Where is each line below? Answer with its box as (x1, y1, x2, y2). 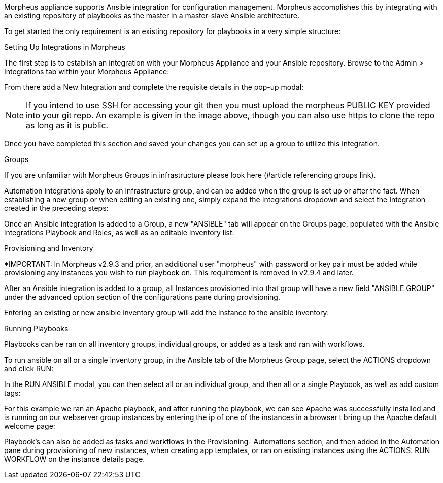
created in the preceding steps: (4, 204, 109, 212)
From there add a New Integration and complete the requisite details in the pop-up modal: (4, 83, 304, 91)
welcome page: (4, 422, 55, 430)
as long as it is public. (26, 120, 109, 131)
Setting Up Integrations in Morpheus (4, 43, 125, 51)
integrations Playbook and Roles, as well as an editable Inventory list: (4, 228, 234, 237)
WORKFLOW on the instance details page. (4, 455, 145, 463)
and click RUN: (4, 364, 54, 373)
